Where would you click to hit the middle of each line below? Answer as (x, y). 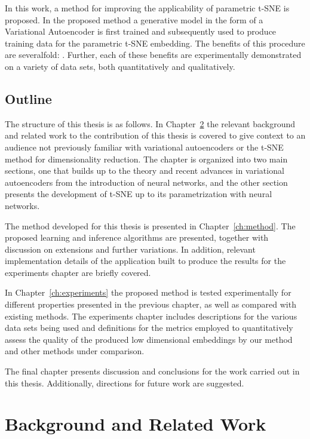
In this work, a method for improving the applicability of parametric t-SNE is (147, 8)
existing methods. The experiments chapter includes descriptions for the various (151, 316)
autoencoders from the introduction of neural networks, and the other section (146, 182)
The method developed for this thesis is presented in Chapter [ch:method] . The (150, 225)
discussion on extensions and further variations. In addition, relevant (130, 249)
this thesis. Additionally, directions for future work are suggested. (125, 383)
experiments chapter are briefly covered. (78, 272)
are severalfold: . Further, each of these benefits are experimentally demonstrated (153, 55)
